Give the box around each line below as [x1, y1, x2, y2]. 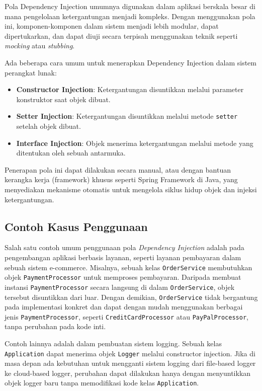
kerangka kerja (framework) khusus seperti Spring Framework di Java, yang [5, 174, 238, 185]
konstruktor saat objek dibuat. [16, 94, 111, 104]
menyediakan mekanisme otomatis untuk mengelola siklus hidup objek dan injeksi [5, 184, 257, 194]
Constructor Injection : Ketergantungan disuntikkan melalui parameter [16, 84, 244, 95]
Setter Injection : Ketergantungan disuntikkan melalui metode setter [16, 111, 238, 121]
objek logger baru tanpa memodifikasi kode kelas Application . [5, 377, 199, 388]
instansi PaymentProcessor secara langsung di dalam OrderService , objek [5, 281, 235, 292]
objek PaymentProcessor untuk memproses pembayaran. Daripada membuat [5, 272, 241, 282]
